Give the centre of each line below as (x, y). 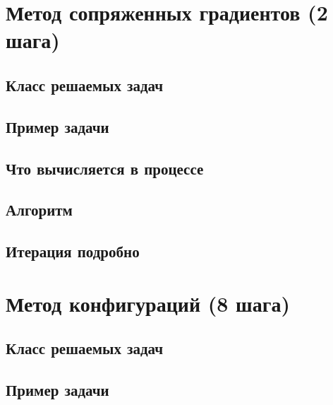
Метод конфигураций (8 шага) (148, 303)
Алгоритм (39, 210)
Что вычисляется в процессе (105, 168)
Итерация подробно (73, 251)
